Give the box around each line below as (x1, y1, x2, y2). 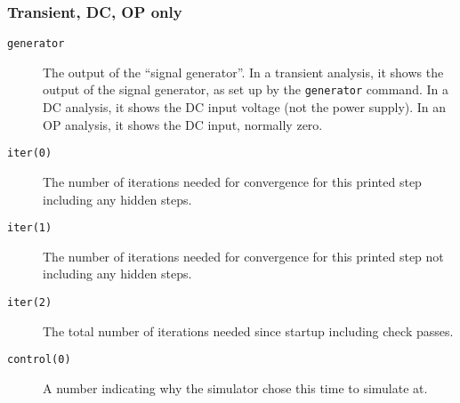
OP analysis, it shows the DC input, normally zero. (43, 115, 323, 133)
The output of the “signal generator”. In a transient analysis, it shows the (43, 62, 444, 81)
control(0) (7, 353, 71, 367)
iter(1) (7, 222, 52, 235)
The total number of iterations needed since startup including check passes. (43, 321, 454, 340)
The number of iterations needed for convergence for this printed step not (43, 246, 444, 265)
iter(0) (7, 147, 52, 160)
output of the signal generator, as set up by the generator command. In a (43, 80, 448, 99)
